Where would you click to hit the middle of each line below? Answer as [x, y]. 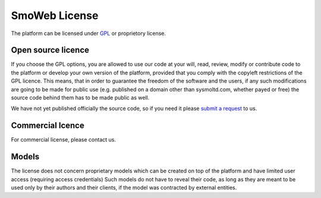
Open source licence [50, 50]
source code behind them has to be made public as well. [80, 98]
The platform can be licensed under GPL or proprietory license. [89, 33]
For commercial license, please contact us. [63, 140]
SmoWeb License [55, 15]
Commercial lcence [48, 126]
